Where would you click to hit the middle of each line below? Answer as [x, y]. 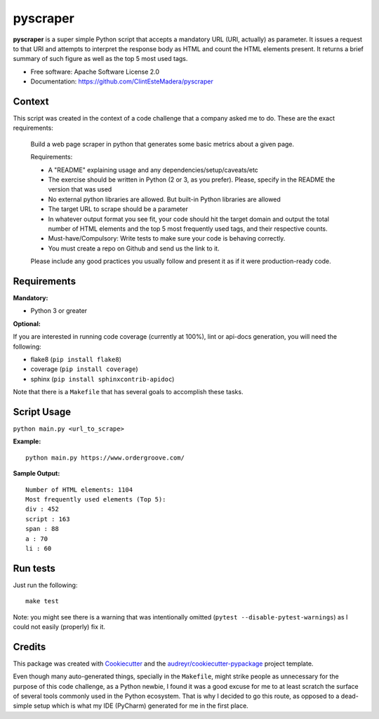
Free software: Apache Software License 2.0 [95, 72]
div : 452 [42, 509]
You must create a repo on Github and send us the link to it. [134, 248]
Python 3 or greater [59, 311]
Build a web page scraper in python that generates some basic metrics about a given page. [162, 144]
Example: [27, 441]
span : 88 [42, 529]
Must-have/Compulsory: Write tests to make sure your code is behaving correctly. [167, 238]
